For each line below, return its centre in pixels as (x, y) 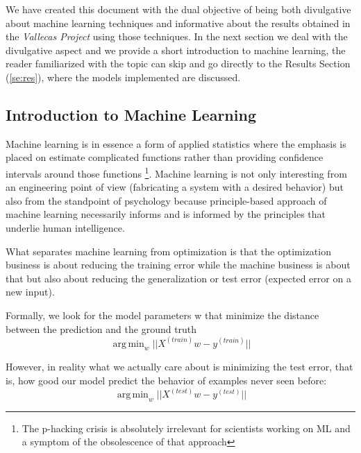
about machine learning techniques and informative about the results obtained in (178, 23)
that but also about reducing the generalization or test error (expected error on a (178, 278)
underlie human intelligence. (65, 227)
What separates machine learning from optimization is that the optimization (168, 251)
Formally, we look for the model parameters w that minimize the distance (162, 315)
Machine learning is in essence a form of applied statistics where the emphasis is (176, 143)
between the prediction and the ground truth (101, 328)
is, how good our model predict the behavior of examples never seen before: (166, 380)
